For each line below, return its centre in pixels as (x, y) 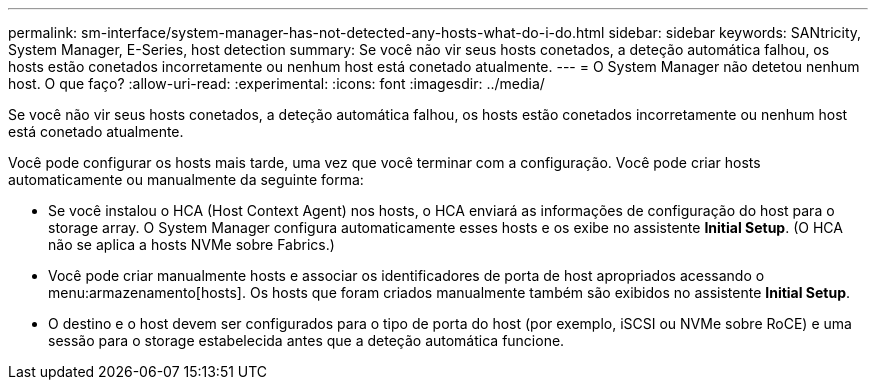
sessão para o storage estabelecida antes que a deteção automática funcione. (306, 340)
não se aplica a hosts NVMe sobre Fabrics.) (191, 244)
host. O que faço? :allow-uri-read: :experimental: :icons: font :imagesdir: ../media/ (276, 83)
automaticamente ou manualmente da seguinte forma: (186, 179)
